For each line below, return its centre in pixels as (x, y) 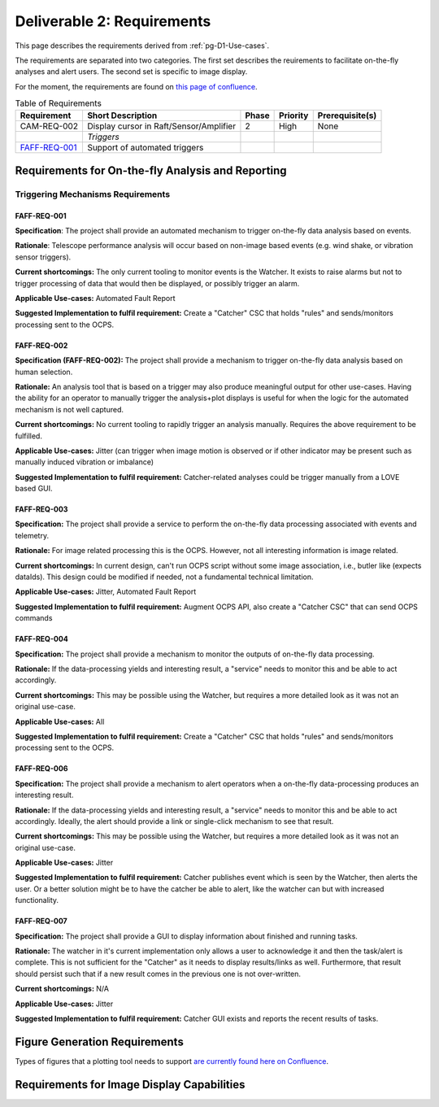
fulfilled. (28, 436)
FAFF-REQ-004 (41, 639)
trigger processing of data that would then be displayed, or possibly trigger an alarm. (157, 283)
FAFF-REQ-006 (41, 769)
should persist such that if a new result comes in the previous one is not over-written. (158, 974)
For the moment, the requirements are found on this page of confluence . (136, 86)
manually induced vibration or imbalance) (85, 462)
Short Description (122, 115)
